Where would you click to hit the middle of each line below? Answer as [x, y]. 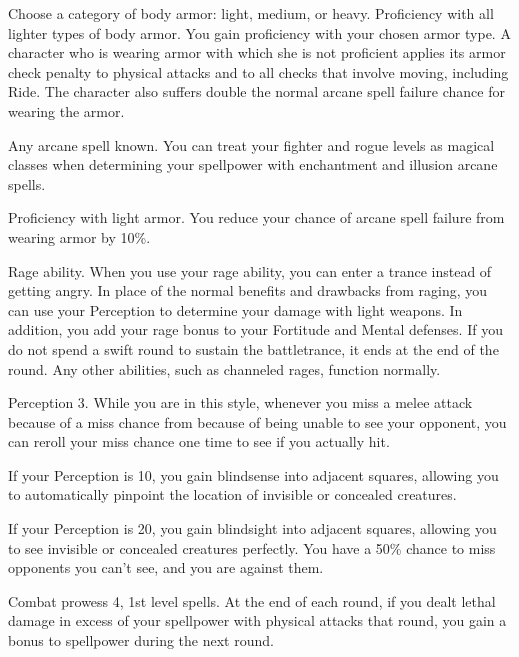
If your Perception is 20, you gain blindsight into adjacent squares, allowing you [252, 528]
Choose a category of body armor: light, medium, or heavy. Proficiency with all [251, 13]
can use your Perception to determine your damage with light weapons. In [235, 309]
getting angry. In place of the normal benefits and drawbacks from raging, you [248, 290]
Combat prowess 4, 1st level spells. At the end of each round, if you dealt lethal [252, 600]
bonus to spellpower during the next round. [141, 640]
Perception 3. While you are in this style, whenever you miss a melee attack [240, 402]
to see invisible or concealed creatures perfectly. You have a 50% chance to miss [252, 547]
